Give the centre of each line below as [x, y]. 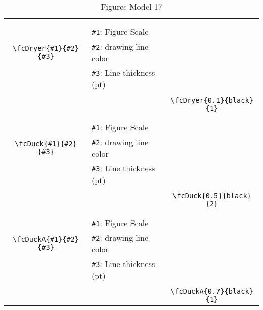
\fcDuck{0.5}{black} [212, 196]
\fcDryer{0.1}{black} [212, 100]
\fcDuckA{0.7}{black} [212, 291]
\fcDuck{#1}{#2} [46, 144]
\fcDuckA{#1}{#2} [46, 239]
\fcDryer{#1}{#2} [46, 48]
